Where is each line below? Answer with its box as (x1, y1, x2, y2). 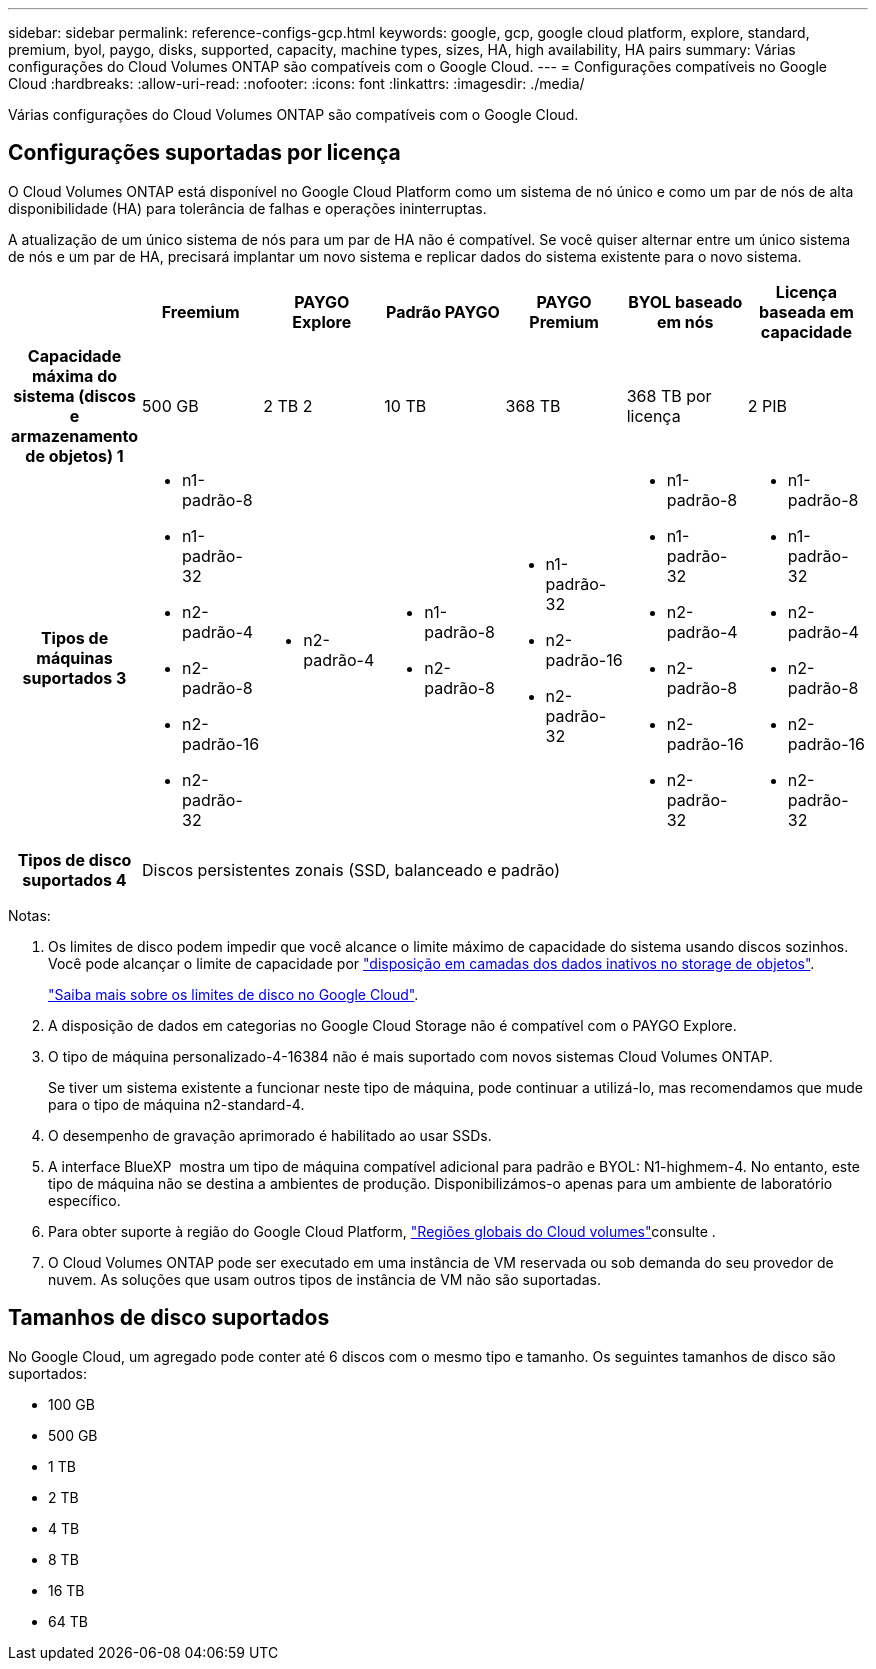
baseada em (759, 301, 854, 322)
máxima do (31, 365, 118, 386)
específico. (48, 1191, 121, 1209)
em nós (656, 311, 714, 332)
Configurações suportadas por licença (8, 140, 401, 166)
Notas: (8, 906, 51, 924)
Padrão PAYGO (386, 301, 500, 322)
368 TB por (626, 385, 712, 406)
